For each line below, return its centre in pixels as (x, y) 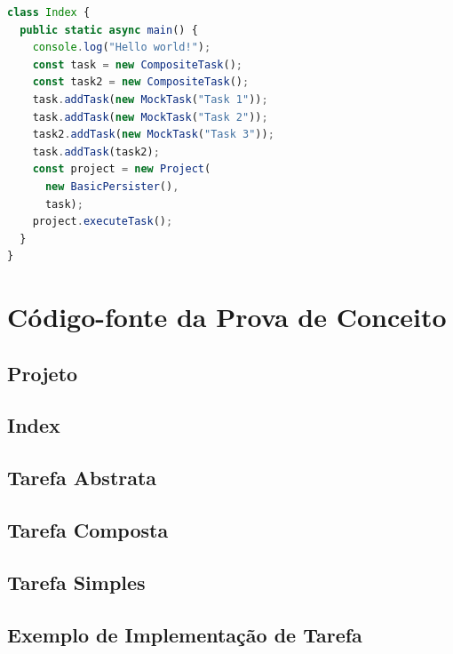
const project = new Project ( (122, 169)
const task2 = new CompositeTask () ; (141, 82)
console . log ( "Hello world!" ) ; (122, 48)
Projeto (43, 373)
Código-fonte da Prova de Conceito (227, 317)
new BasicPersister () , (112, 186)
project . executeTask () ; (103, 222)
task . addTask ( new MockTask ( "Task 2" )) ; (150, 117)
